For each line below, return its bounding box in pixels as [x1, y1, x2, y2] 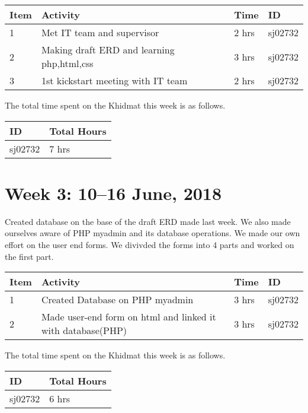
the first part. [5, 250, 54, 262]
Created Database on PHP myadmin [41, 293, 194, 307]
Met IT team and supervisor [41, 26, 159, 39]
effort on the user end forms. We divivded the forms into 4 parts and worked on [5, 238, 294, 250]
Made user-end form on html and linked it [41, 310, 216, 324]
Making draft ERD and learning [41, 43, 175, 56]
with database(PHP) [41, 323, 127, 338]
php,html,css [41, 56, 94, 70]
